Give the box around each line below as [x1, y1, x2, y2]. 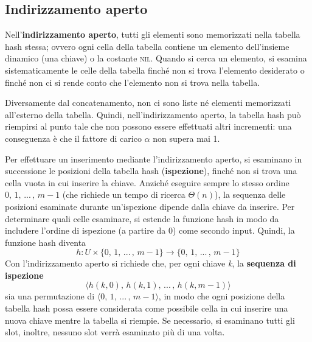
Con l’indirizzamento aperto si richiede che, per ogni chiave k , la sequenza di [5, 257, 296, 270]
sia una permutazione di [5, 290, 95, 302]
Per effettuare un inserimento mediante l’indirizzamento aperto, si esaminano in [5, 152, 302, 165]
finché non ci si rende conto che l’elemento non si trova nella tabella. [5, 75, 260, 88]
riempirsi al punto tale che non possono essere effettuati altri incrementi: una [5, 120, 292, 133]
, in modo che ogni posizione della [158, 290, 285, 302]
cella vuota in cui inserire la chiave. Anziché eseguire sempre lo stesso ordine [5, 176, 289, 189]
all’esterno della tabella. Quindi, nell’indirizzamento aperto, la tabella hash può [5, 108, 301, 120]
